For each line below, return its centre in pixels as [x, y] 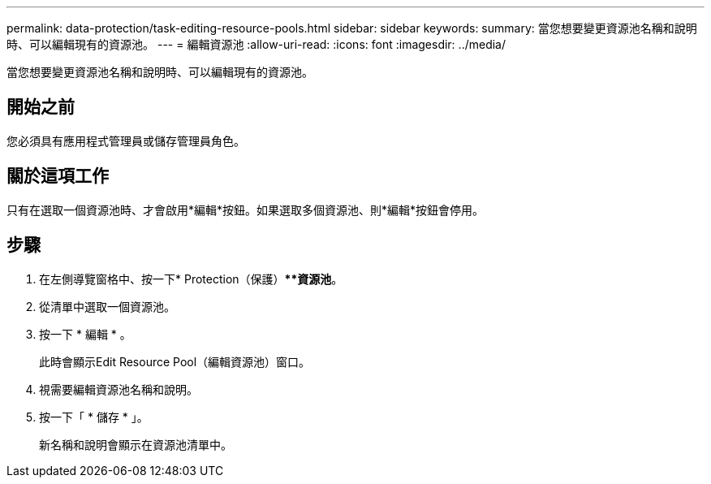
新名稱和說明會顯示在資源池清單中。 [136, 444]
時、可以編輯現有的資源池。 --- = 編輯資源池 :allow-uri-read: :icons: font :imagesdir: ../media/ [256, 44]
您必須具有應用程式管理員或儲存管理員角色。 [126, 140]
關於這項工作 [58, 176]
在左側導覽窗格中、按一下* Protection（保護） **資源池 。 [191, 279]
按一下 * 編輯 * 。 [85, 334]
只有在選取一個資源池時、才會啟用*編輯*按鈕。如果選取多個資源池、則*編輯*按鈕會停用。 [246, 210]
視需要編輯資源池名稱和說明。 [118, 389]
